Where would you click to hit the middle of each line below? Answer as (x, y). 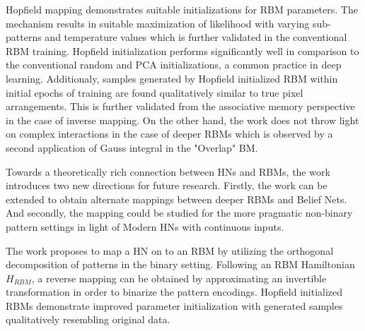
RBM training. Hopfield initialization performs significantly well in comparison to (182, 50)
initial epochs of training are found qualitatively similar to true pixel (155, 92)
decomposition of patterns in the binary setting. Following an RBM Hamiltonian (180, 264)
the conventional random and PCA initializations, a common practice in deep (174, 65)
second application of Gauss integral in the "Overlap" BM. (132, 147)
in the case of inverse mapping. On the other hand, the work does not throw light (182, 120)
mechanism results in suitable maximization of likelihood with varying (158, 23)
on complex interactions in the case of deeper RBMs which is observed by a (169, 134)
